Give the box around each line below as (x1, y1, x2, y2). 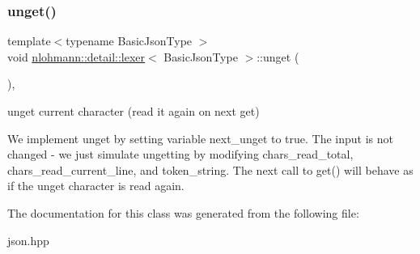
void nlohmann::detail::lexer (7, 48, 146, 65)
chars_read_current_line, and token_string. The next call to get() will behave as (7, 161, 414, 178)
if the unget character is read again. (7, 177, 185, 194)
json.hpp (7, 231, 49, 248)
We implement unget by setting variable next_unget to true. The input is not (7, 129, 394, 146)
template (7, 32, 51, 49)
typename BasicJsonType (66, 32, 193, 49)
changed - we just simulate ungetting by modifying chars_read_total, (7, 146, 354, 163)
